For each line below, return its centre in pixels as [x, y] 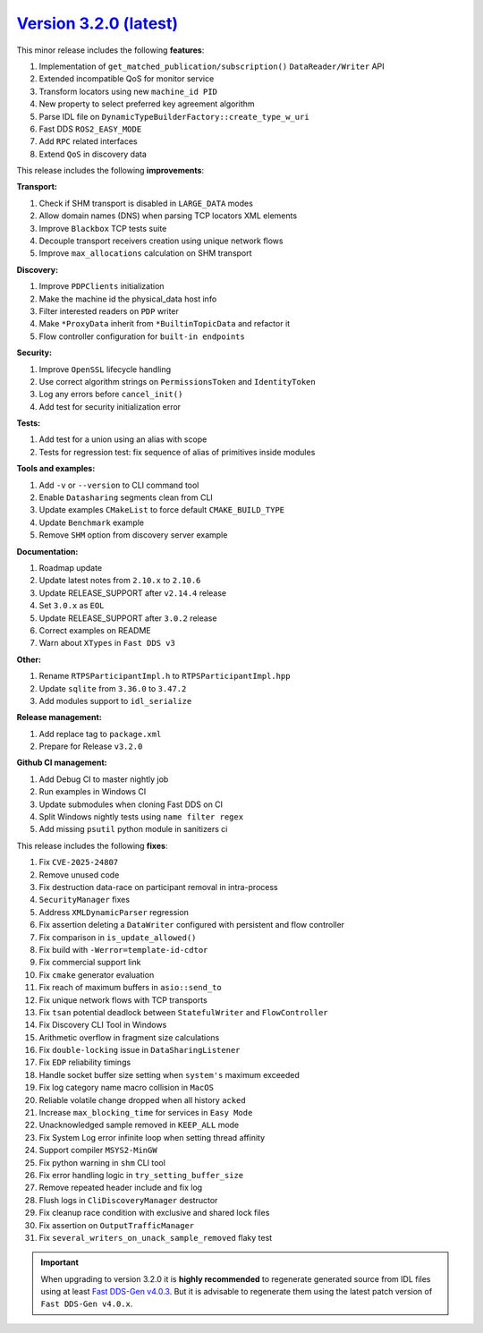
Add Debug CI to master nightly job [104, 779]
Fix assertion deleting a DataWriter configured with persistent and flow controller [191, 925]
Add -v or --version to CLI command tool [119, 485]
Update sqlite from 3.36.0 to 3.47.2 [113, 688]
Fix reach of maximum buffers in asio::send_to [131, 988]
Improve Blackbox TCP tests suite [103, 228]
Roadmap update [71, 568]
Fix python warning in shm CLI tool [102, 1162]
